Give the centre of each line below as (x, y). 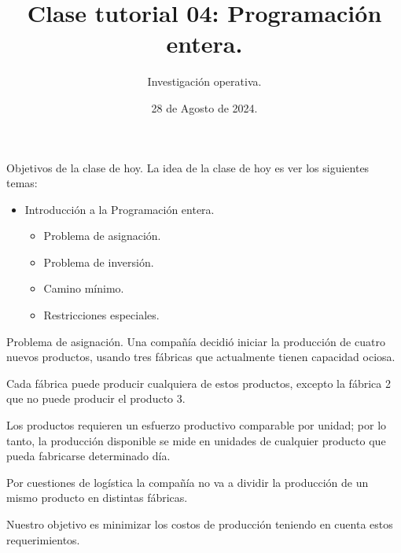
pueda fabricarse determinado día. (88, 456)
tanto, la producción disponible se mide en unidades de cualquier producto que (196, 440)
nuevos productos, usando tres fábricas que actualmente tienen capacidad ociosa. (201, 357)
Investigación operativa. (204, 81)
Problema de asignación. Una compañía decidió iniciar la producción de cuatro (196, 341)
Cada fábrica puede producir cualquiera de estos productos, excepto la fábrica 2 (199, 383)
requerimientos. (43, 539)
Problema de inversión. (99, 262)
